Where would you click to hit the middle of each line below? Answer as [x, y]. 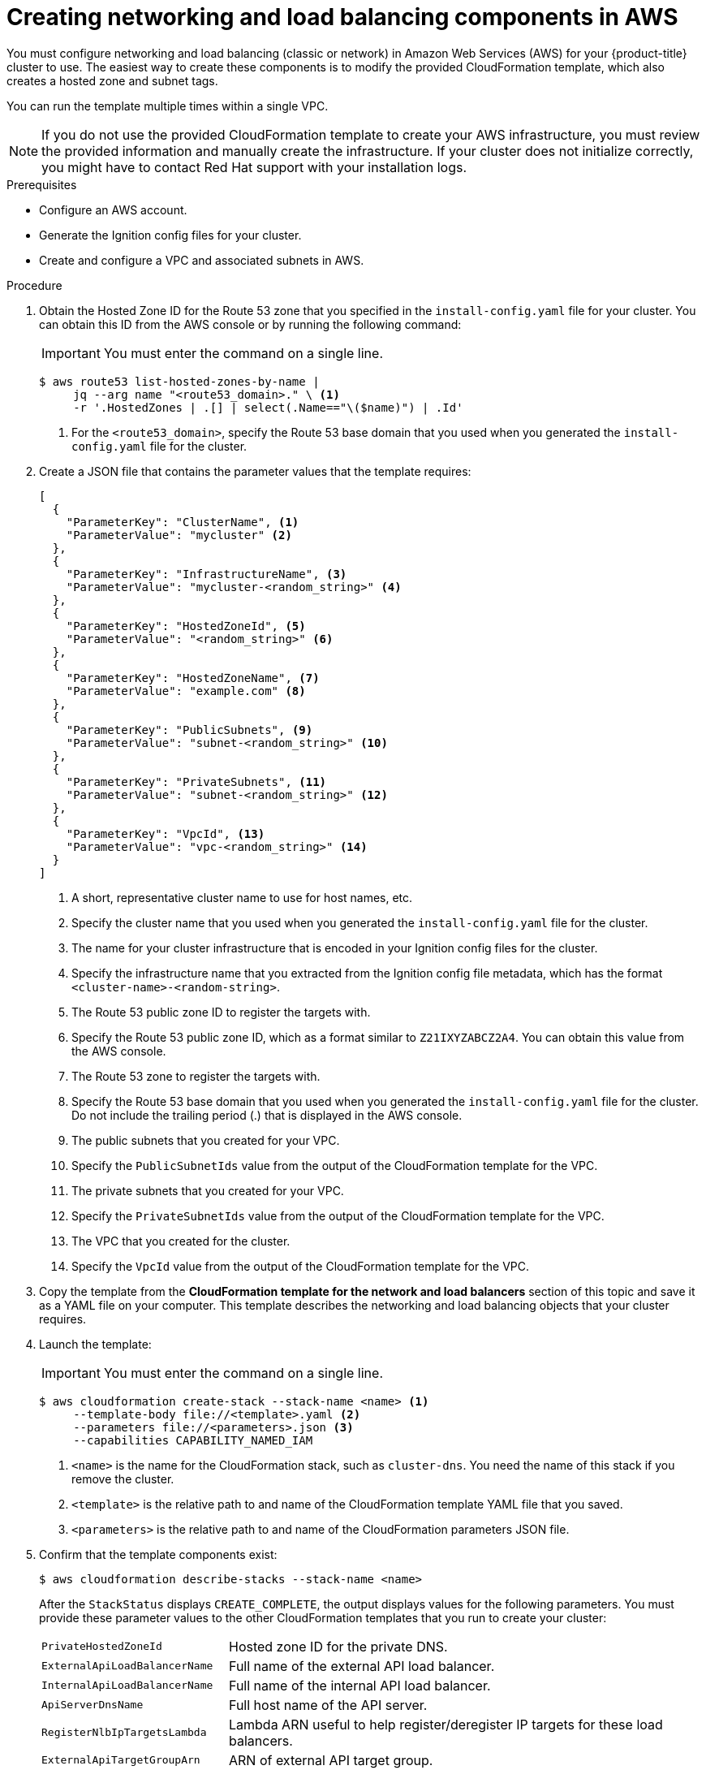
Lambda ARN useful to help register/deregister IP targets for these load [446, 1724]
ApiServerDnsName [93, 1705]
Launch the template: [95, 1344]
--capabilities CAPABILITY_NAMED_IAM [193, 1440]
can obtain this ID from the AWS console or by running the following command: [250, 324]
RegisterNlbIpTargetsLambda [124, 1733]
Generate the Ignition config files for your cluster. [170, 235]
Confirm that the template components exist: [158, 1554]
